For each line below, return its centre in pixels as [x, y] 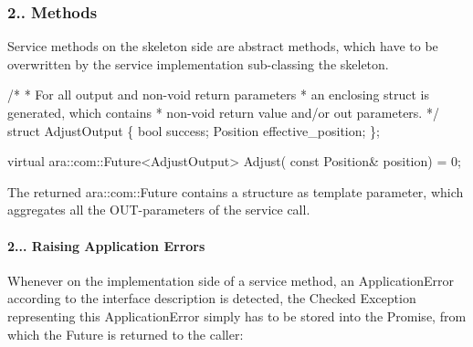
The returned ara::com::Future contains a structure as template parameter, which [236, 191]
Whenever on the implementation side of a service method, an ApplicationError [231, 280]
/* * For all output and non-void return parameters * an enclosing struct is [219, 95]
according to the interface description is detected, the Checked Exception [212, 298]
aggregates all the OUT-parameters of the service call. [159, 210]
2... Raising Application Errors [106, 245]
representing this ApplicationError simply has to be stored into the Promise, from [237, 315]
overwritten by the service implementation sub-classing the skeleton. [198, 63]
